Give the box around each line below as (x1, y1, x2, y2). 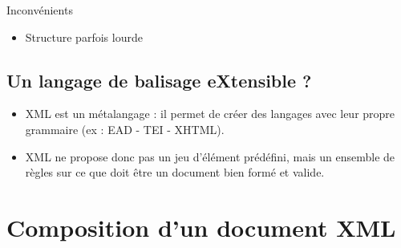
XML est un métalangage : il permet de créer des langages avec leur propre (25, 105, 395, 122)
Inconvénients (6, 2, 73, 18)
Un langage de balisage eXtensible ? (6, 67, 312, 92)
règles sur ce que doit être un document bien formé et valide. (25, 164, 325, 181)
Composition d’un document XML (6, 210, 396, 243)
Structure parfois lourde (25, 28, 143, 45)
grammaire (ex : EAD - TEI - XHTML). (25, 120, 225, 137)
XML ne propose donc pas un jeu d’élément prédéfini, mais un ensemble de (25, 148, 395, 165)
